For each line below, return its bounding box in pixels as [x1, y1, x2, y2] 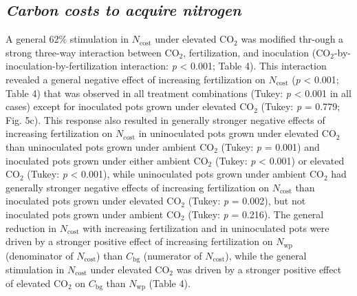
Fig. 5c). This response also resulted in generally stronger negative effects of [6, 112, 325, 127]
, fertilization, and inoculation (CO [183, 45, 331, 59]
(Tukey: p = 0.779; [261, 99, 340, 114]
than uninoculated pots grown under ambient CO [6, 139, 215, 154]
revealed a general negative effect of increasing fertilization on [6, 72, 266, 86]
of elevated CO [6, 275, 68, 290]
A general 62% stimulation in [6, 32, 129, 46]
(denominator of [6, 248, 74, 262]
